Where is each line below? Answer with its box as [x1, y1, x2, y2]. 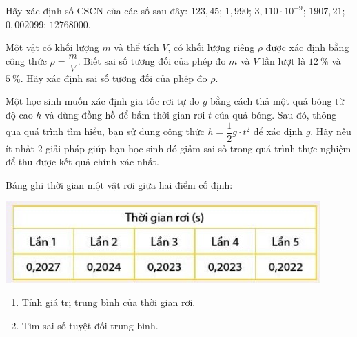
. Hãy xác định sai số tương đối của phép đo [20, 70, 207, 85]
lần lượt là [262, 54, 306, 68]
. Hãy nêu [310, 124, 351, 139]
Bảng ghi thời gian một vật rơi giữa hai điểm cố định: [6, 177, 233, 192]
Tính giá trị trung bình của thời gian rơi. [21, 295, 196, 309]
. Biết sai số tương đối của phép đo [77, 54, 226, 68]
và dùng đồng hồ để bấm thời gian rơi [45, 108, 205, 122]
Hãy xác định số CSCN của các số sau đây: [6, 3, 188, 17]
